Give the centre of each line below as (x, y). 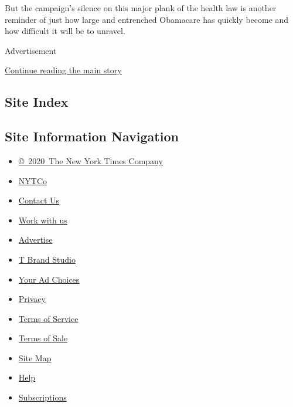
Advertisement (31, 50)
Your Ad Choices (49, 279)
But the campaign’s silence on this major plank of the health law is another (141, 8)
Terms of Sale (43, 338)
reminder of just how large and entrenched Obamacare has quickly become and (147, 19)
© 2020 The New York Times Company (91, 160)
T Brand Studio (47, 259)
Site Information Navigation (92, 136)
